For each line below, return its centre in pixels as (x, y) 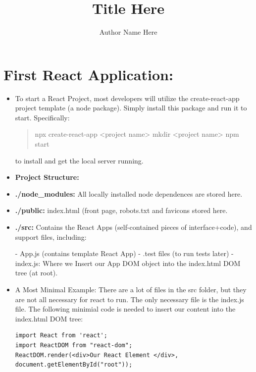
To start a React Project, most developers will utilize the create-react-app (127, 98)
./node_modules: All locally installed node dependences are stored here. (129, 193)
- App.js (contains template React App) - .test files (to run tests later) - (124, 253)
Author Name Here (128, 32)
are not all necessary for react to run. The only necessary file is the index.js (129, 299)
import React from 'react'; (61, 336)
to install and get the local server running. (79, 160)
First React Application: (88, 74)
